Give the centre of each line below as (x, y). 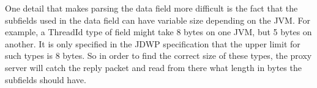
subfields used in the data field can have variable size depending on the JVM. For (158, 20)
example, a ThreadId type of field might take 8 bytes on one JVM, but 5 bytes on (158, 32)
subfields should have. (46, 79)
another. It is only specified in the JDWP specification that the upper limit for (153, 43)
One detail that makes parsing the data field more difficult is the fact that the (151, 8)
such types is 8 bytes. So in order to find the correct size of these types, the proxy (158, 56)
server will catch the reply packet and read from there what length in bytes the (153, 67)
